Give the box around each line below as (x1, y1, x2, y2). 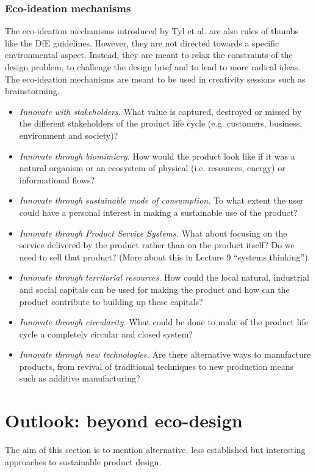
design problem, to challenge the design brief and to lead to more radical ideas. (5, 61, 301, 73)
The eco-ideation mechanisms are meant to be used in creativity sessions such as (5, 72, 306, 85)
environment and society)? (19, 128, 118, 141)
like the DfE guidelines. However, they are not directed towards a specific (5, 36, 279, 49)
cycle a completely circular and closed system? (19, 327, 193, 340)
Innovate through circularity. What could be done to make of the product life (19, 315, 308, 328)
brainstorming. (5, 84, 60, 97)
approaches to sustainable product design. (5, 455, 162, 468)
